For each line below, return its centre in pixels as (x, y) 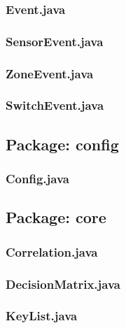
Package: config (62, 144)
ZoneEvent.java (50, 73)
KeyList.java (42, 316)
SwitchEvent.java (55, 105)
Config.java (37, 179)
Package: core (56, 217)
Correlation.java (52, 251)
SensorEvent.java (55, 41)
